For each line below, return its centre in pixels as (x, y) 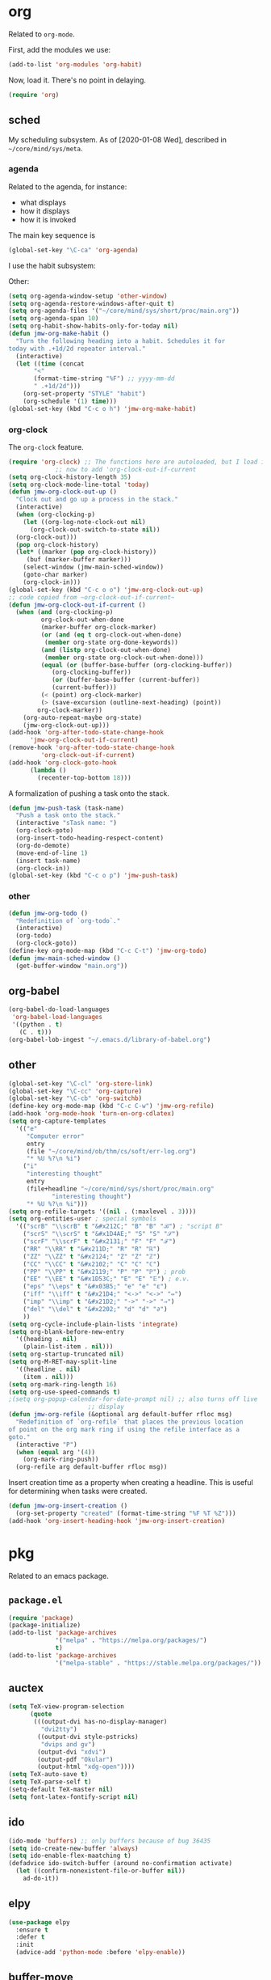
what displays (43, 202)
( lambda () (48, 770)
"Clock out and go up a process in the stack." (97, 500)
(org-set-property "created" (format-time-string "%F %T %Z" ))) (126, 1514)
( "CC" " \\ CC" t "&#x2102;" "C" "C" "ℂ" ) (92, 1264)
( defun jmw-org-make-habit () (59, 334)
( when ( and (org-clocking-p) (65, 612)
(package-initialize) (45, 1625)
